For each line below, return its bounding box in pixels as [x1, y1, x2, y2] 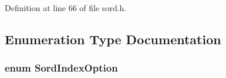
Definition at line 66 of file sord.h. [5, 2, 127, 13]
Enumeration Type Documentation [5, 30, 221, 48]
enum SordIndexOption [5, 61, 118, 75]
